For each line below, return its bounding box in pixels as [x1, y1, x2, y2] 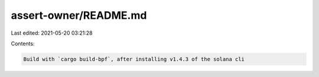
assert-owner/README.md [11, 9, 147, 22]
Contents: [11, 40, 35, 47]
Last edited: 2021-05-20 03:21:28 [11, 29, 93, 36]
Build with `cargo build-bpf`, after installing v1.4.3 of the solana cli [23, 56, 245, 62]
